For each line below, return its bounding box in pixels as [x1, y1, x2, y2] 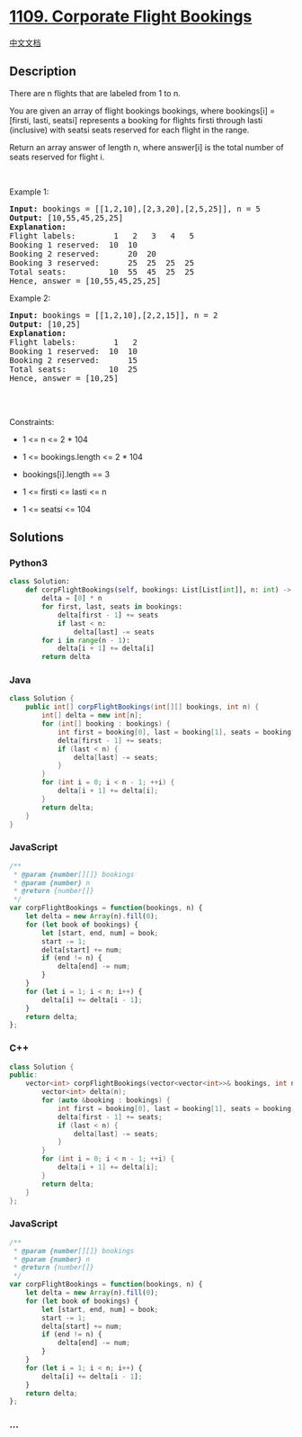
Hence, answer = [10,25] [9, 373, 119, 384]
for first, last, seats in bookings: [41, 602, 182, 611]
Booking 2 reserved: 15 [9, 355, 138, 366]
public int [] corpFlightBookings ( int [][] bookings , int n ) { [25, 702, 260, 712]
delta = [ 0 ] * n [41, 594, 102, 603]
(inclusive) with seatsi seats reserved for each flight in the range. [9, 124, 250, 135]
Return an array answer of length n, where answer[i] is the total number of [9, 141, 285, 152]
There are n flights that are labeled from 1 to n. [9, 87, 182, 98]
